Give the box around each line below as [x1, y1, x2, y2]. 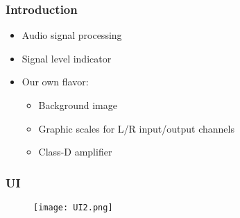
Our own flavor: [22, 74, 89, 89]
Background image [38, 98, 117, 112]
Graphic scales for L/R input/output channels [38, 121, 234, 135]
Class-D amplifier [38, 144, 112, 159]
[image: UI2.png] [33, 203, 113, 212]
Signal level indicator [22, 51, 112, 65]
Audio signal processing [22, 28, 122, 42]
